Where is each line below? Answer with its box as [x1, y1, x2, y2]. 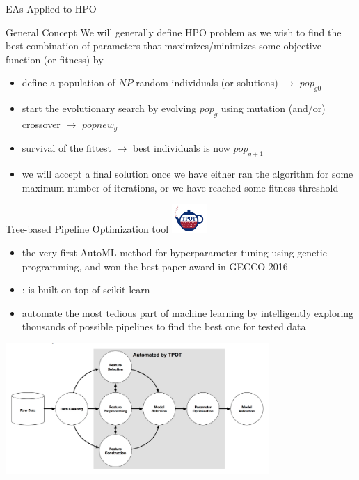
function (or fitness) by [6, 52, 104, 66]
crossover [22, 116, 61, 131]
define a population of [22, 75, 115, 90]
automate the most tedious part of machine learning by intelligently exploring [22, 305, 354, 320]
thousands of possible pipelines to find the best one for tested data [22, 319, 306, 334]
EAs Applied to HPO [6, 1, 97, 15]
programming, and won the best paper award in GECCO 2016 [22, 258, 288, 273]
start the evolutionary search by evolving [22, 101, 197, 116]
